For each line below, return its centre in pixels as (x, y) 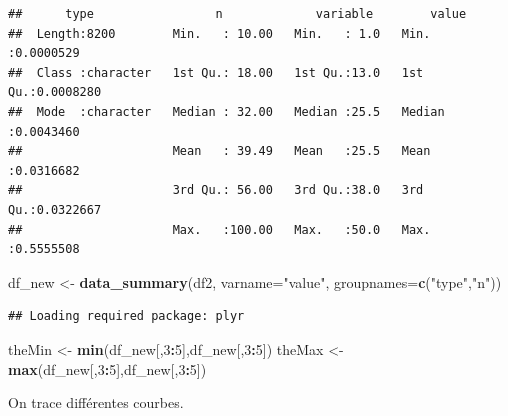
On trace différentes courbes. (96, 402)
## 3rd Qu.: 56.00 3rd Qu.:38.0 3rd (216, 190)
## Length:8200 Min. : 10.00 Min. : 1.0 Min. (219, 33)
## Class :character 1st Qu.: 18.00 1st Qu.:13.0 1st (216, 72)
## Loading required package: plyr (126, 316)
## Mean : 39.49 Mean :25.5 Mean (219, 151)
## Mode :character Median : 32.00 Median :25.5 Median (226, 111)
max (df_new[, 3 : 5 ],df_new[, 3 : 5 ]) (107, 368)
